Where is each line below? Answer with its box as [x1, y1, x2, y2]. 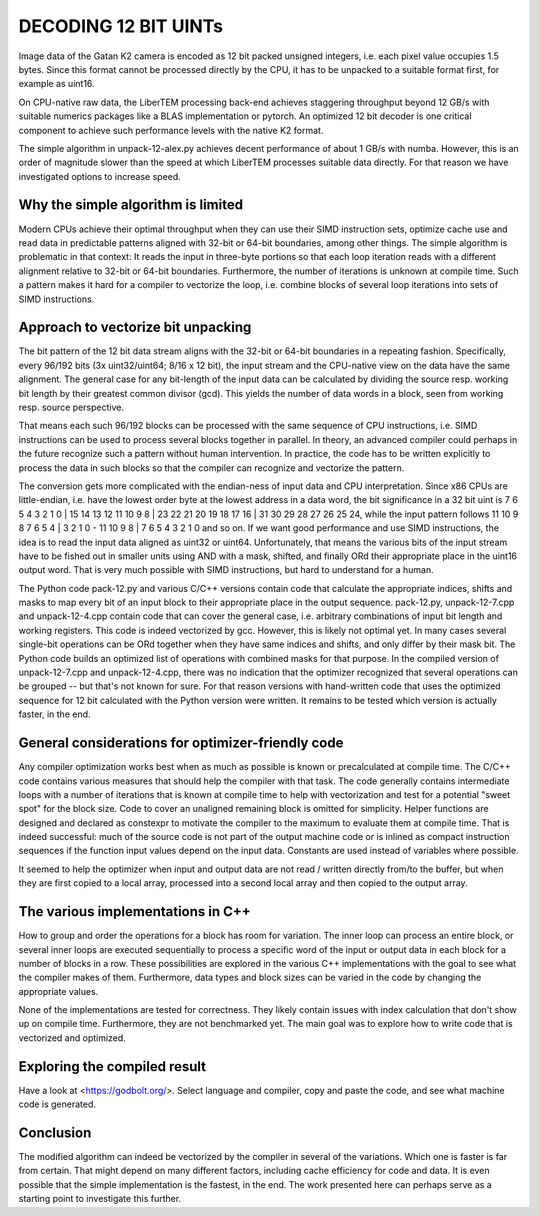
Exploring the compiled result [18, 1058, 207, 1075]
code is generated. [18, 1098, 97, 1110]
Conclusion [18, 1124, 92, 1141]
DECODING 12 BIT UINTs [18, 15, 224, 37]
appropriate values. [18, 985, 99, 997]
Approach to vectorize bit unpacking [18, 319, 252, 336]
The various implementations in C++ [18, 903, 252, 920]
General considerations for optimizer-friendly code [18, 735, 344, 752]
